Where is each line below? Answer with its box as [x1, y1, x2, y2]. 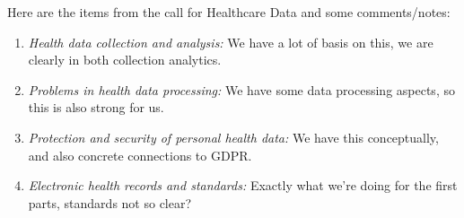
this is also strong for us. [28, 98, 164, 117]
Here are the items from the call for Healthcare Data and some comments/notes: [7, 3, 451, 21]
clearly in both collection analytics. [28, 50, 222, 69]
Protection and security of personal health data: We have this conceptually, [28, 127, 439, 146]
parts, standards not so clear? [28, 193, 192, 212]
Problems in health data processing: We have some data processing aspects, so [28, 80, 455, 99]
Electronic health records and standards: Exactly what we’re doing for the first [28, 176, 458, 195]
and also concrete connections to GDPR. [28, 145, 252, 164]
